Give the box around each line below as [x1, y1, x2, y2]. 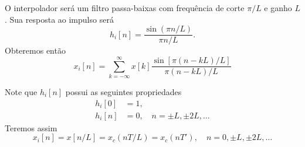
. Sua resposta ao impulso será [5, 13, 114, 25]
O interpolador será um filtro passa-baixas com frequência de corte [5, 2, 245, 13]
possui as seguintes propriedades [65, 85, 182, 97]
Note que [5, 85, 38, 97]
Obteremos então [5, 44, 66, 57]
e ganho [264, 2, 292, 13]
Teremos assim [5, 121, 57, 134]
